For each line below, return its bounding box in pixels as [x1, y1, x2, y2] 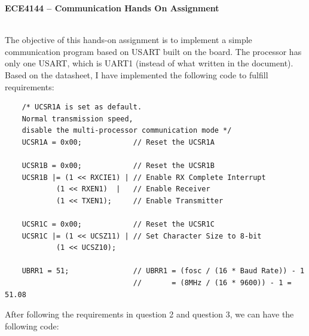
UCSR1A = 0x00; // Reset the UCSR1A [22, 138, 215, 146]
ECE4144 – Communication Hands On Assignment [5, 2, 219, 14]
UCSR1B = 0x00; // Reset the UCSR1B [22, 161, 215, 170]
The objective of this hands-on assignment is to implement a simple [5, 33, 252, 46]
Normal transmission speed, [22, 114, 133, 123]
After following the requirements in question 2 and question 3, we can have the [5, 308, 294, 320]
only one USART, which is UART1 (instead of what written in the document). [5, 57, 293, 69]
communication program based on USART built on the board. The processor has [5, 45, 302, 57]
